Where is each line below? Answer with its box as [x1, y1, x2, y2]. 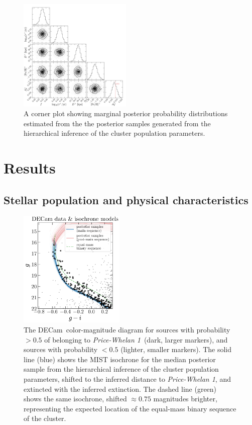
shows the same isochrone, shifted [24, 393, 127, 404]
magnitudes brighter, [153, 393, 217, 404]
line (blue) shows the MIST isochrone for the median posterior [24, 354, 216, 364]
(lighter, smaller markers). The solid [120, 344, 232, 355]
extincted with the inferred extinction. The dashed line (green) [24, 383, 217, 394]
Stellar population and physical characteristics [4, 192, 248, 207]
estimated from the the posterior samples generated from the [24, 118, 211, 128]
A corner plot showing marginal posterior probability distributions [24, 108, 228, 119]
